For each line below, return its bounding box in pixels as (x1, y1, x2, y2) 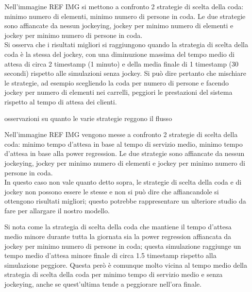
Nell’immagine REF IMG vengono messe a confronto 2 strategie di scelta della (4, 129, 238, 139)
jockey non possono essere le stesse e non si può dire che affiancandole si (4, 186, 219, 196)
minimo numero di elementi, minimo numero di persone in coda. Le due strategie (4, 11, 246, 21)
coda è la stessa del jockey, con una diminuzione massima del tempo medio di (4, 49, 235, 59)
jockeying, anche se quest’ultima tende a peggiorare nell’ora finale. (4, 279, 202, 289)
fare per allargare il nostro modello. (4, 205, 110, 215)
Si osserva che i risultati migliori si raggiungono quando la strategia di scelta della (4, 39, 248, 50)
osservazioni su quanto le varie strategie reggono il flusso (4, 113, 172, 123)
